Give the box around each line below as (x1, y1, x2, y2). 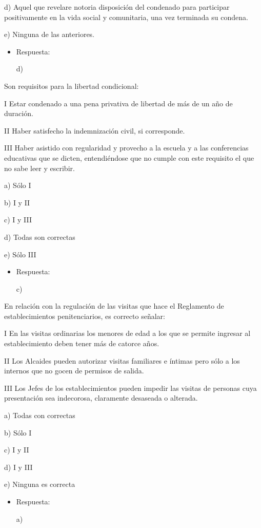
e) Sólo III (4, 249, 36, 259)
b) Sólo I (4, 427, 32, 438)
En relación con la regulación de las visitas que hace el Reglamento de (4, 300, 224, 311)
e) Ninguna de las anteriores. (4, 29, 95, 40)
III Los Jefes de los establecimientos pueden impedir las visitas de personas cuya (4, 382, 257, 393)
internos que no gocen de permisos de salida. (4, 365, 144, 376)
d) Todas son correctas (4, 231, 75, 242)
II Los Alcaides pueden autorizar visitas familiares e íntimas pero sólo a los (4, 355, 240, 366)
